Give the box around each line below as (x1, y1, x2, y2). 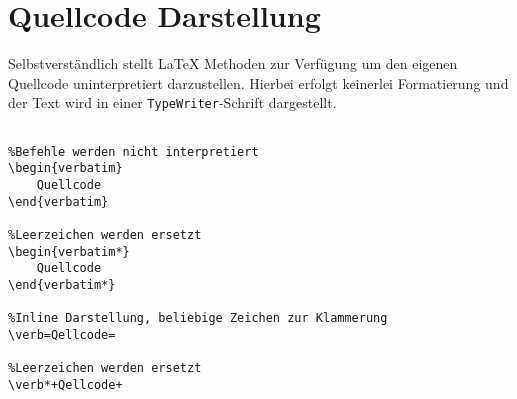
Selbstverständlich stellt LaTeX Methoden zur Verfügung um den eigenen (8, 53, 458, 74)
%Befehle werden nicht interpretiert (8, 144, 259, 159)
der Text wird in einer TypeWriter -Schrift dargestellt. (8, 92, 337, 113)
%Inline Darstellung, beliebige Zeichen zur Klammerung (8, 311, 388, 326)
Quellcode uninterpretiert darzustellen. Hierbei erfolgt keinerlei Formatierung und (8, 72, 509, 93)
